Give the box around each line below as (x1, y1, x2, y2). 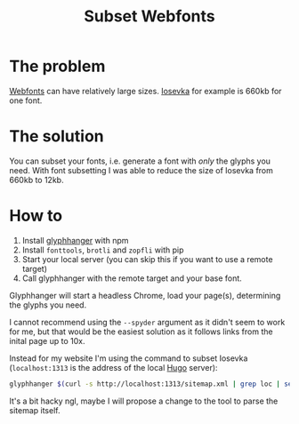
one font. (9, 95, 43, 106)
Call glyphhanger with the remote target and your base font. (21, 273, 242, 284)
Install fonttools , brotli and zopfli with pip (21, 244, 184, 255)
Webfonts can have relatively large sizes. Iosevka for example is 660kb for (9, 85, 282, 96)
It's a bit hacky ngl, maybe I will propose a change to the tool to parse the (9, 396, 279, 406)
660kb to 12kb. (9, 174, 64, 185)
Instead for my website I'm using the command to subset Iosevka (9, 353, 248, 364)
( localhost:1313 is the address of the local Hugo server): (9, 362, 218, 372)
